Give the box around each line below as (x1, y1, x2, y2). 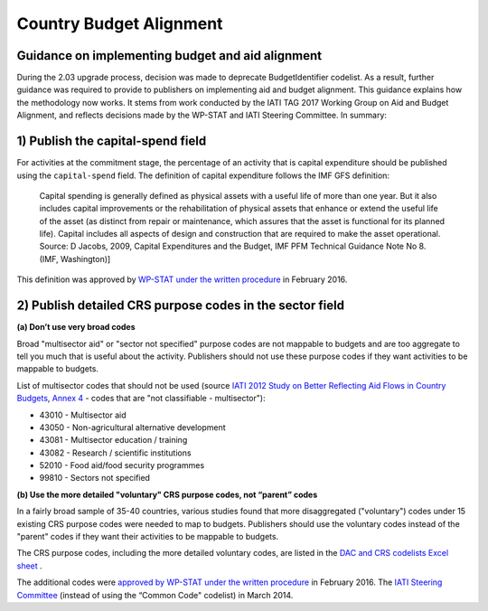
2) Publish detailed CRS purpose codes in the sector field (16, 298, 345, 314)
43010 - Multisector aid (39, 409, 127, 420)
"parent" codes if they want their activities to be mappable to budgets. (16, 531, 279, 542)
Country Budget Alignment (16, 14, 223, 33)
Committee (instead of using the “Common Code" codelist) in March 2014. (16, 589, 294, 600)
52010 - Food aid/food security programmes (39, 460, 205, 471)
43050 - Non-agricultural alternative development (39, 421, 226, 433)
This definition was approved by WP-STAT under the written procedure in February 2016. (16, 274, 348, 285)
